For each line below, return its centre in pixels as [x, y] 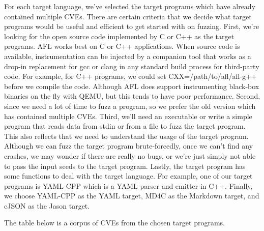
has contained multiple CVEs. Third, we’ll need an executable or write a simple [128, 116]
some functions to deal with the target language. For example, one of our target [128, 176]
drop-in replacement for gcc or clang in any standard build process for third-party [132, 66]
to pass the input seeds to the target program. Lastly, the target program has [125, 166]
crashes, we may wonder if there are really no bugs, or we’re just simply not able [130, 155]
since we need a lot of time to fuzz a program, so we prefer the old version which [130, 106]
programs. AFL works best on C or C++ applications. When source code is [122, 46]
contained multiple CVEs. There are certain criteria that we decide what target [128, 16]
